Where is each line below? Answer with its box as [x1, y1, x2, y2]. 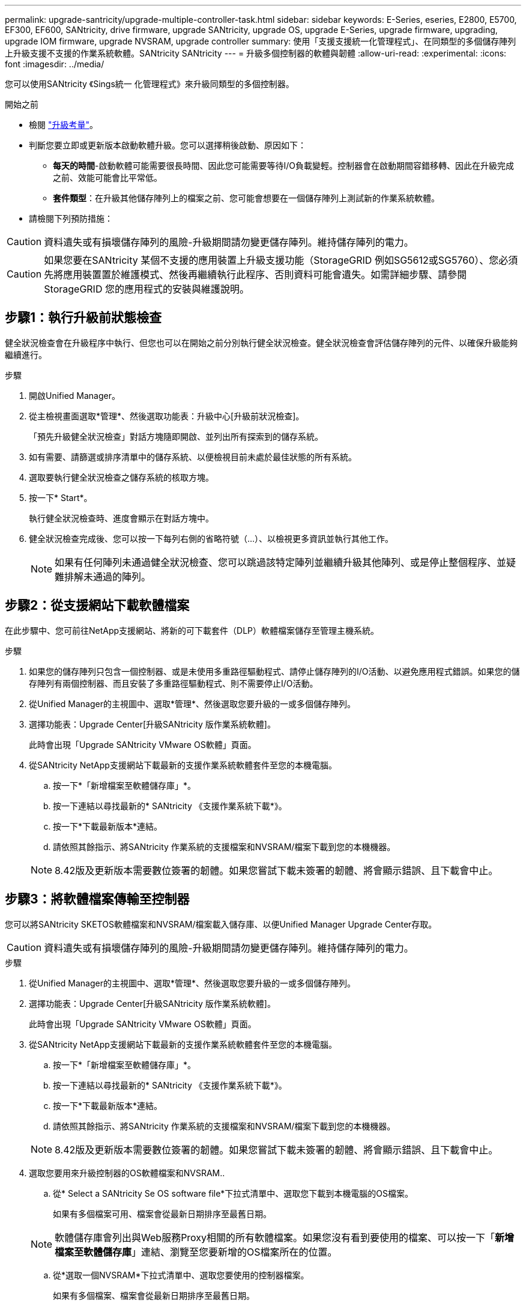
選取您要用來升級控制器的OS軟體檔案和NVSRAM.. [29, 1167, 225, 1178]
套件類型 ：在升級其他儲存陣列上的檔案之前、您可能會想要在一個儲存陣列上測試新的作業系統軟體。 [53, 193, 440, 203]
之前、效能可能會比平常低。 [53, 172, 162, 183]
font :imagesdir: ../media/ [5, 59, 104, 69]
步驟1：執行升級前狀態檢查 [5, 310, 162, 326]
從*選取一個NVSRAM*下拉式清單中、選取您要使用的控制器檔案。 [53, 1269, 309, 1280]
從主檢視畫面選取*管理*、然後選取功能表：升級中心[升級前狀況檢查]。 [29, 410, 304, 421]
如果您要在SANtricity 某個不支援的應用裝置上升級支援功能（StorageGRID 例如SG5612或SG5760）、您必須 [44, 254, 518, 266]
